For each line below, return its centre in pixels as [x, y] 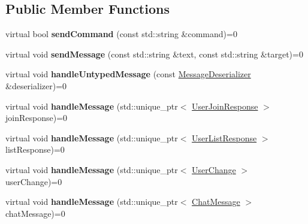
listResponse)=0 [35, 149]
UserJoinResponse [225, 106]
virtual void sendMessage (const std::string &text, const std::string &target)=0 [154, 54]
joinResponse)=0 [37, 118]
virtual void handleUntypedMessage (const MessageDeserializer [128, 74]
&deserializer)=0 [36, 85]
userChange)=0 [34, 181]
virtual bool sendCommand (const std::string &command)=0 [121, 34]
